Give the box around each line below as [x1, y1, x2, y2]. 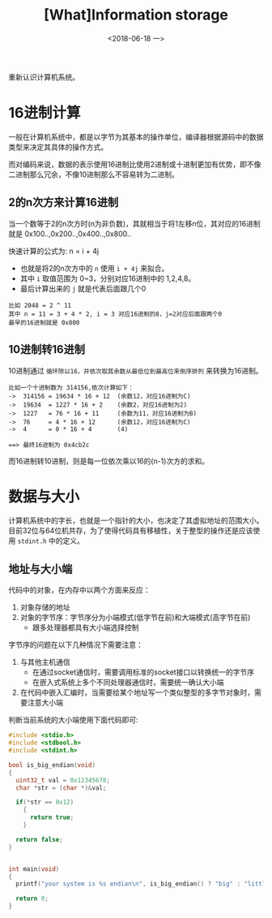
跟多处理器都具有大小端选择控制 [32, 623, 139, 632]
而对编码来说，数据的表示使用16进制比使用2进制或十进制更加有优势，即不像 [8, 159, 261, 169]
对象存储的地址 [19, 602, 70, 612]
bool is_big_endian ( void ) [8, 761, 96, 769]
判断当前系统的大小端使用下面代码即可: [8, 715, 139, 725]
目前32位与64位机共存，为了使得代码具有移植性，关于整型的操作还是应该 [8, 526, 253, 536]
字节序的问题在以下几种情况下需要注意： [8, 640, 143, 650]
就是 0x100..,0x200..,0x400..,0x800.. [8, 229, 132, 239]
